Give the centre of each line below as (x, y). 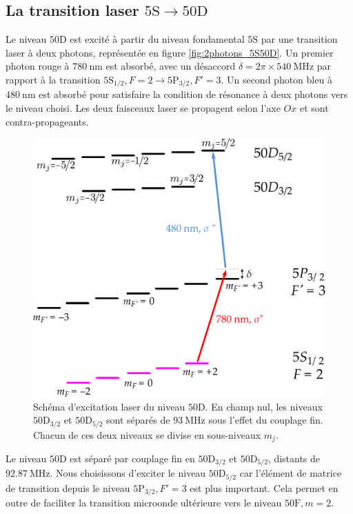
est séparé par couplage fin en (132, 458)
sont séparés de (138, 420)
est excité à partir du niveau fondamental (157, 39)
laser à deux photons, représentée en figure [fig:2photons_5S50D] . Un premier (170, 52)
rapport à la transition (53, 79)
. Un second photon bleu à (276, 79)
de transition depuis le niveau (68, 487)
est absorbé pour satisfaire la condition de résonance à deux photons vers (193, 94)
